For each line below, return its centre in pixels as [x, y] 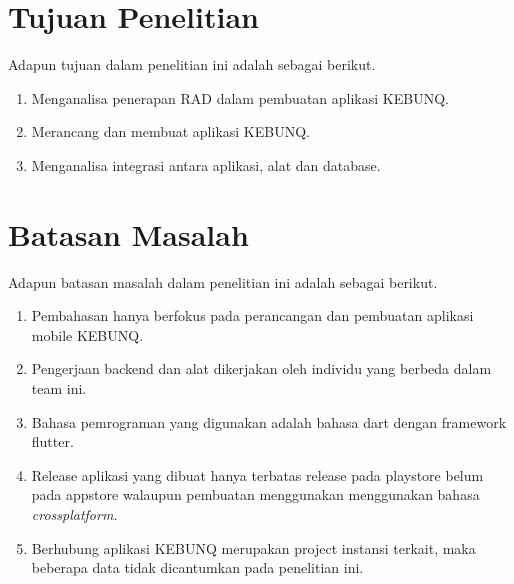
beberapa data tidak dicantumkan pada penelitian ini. [197, 567]
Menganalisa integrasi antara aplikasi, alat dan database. [206, 164]
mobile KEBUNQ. [87, 334]
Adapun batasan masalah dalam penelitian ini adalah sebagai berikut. [223, 281]
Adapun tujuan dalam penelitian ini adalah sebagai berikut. [192, 64]
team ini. [59, 388]
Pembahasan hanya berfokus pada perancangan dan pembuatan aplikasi [252, 315]
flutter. [52, 441]
